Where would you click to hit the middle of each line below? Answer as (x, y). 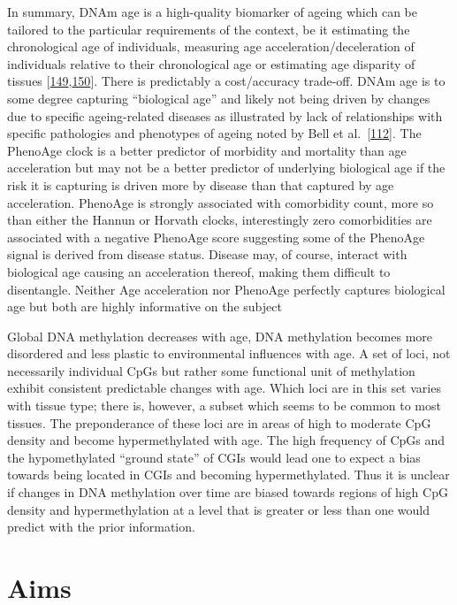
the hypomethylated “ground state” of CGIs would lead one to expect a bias (214, 457)
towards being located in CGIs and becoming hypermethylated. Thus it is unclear (228, 475)
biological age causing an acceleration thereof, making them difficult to (199, 271)
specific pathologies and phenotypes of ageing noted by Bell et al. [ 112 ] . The (214, 133)
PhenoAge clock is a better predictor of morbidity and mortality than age (207, 150)
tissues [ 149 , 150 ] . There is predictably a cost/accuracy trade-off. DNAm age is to (226, 81)
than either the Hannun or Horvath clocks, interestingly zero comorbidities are (220, 220)
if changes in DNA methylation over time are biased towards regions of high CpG (228, 492)
